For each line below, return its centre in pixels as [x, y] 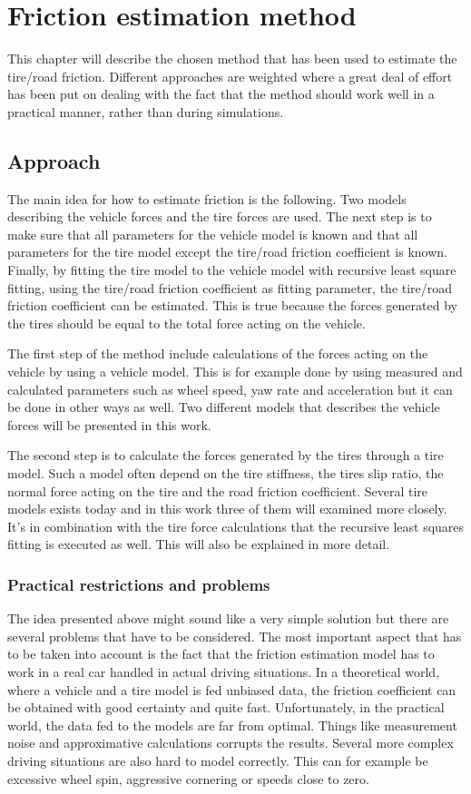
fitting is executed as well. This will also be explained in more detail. [199, 544]
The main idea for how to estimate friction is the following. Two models [207, 198]
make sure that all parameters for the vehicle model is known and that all [213, 234]
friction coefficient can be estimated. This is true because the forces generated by [232, 305]
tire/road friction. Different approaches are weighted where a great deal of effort [230, 76]
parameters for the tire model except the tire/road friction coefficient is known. [227, 252]
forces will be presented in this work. [109, 424]
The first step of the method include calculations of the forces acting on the [218, 353]
